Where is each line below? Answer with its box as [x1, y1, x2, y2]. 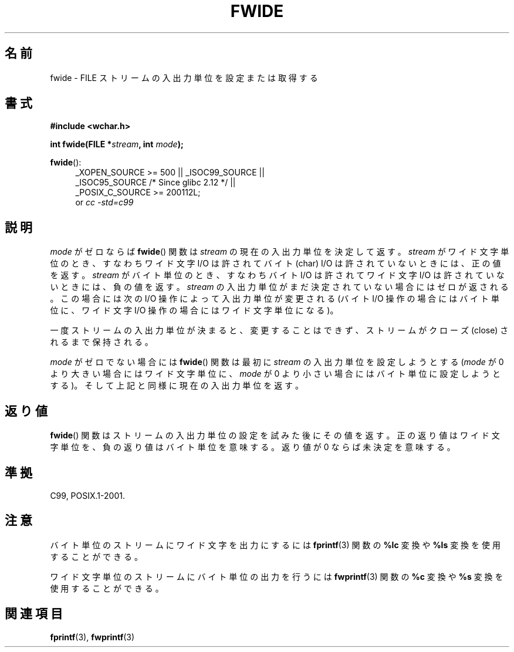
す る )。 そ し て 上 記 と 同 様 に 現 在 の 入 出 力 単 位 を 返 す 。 [50, 380, 304, 391]
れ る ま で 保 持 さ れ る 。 [50, 337, 153, 347]
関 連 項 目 [5, 606, 63, 621]
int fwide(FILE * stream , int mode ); [50, 139, 184, 150]
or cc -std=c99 [75, 197, 134, 208]
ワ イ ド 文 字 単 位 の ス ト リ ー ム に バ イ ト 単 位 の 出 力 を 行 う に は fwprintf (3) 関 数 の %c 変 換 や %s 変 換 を [50, 571, 503, 582]
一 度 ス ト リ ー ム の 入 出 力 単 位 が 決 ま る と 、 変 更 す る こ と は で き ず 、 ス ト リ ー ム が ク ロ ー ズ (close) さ [50, 325, 509, 336]
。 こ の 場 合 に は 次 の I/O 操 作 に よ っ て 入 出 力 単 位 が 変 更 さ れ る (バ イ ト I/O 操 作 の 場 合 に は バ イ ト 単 [50, 293, 499, 304]
